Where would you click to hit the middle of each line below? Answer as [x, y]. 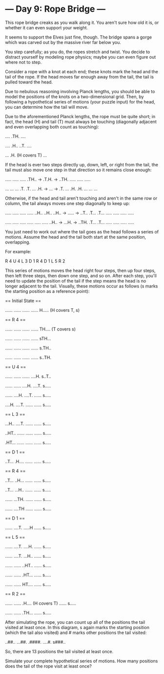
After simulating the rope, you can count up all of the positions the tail [75, 622]
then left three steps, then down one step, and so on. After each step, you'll [81, 276]
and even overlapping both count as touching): [52, 127]
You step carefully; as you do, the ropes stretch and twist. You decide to [78, 52]
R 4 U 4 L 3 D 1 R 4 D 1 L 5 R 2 [35, 261]
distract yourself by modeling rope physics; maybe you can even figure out [81, 57]
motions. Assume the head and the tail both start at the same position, [76, 237]
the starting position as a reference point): [47, 291]
